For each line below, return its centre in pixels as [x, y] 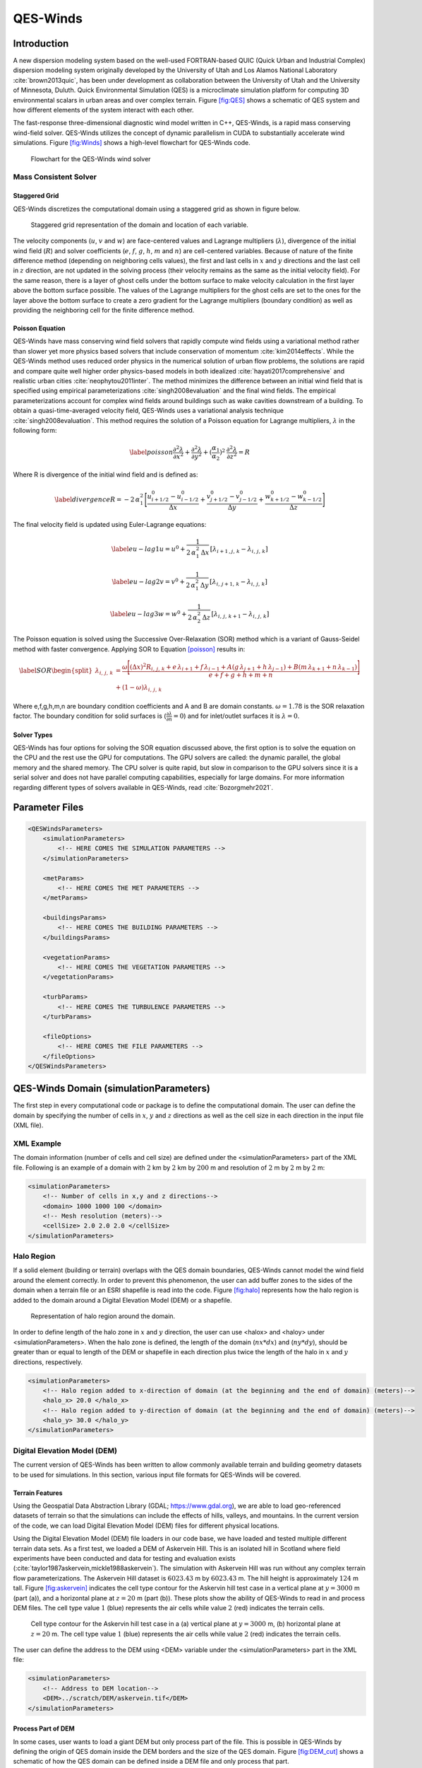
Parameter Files [48, 807]
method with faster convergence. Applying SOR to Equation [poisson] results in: [129, 649]
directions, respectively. [48, 1362]
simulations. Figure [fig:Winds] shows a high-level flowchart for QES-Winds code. [132, 143]
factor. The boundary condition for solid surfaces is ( [90, 716]
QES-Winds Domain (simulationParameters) [112, 1089]
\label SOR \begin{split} [56, 670]
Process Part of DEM [44, 1728]
